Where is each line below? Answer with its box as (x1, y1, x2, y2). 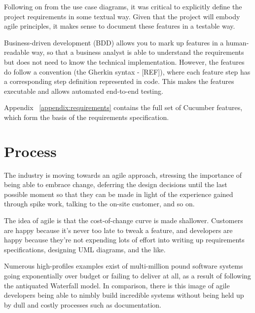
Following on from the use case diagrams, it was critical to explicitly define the (4, 1, 242, 11)
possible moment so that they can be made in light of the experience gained (4, 189, 233, 199)
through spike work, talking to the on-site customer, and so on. (4, 198, 195, 209)
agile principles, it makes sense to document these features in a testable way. (4, 21, 235, 31)
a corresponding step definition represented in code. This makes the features (4, 76, 234, 86)
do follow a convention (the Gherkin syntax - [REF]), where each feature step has (4, 66, 251, 77)
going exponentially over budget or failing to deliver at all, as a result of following (4, 271, 251, 280)
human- (226, 37, 249, 47)
